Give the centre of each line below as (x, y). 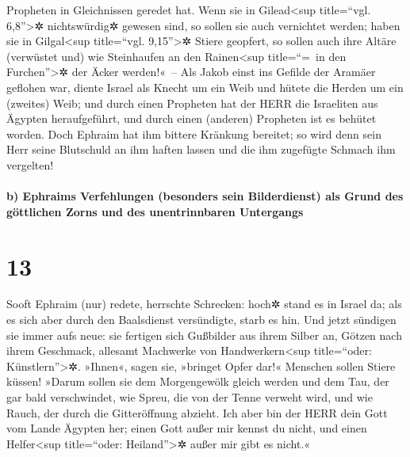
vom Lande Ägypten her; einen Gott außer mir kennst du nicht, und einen (187, 428)
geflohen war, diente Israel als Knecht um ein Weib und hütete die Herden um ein (205, 87)
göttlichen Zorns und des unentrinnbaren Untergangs (155, 211)
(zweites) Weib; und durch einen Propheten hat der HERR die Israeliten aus (192, 103)
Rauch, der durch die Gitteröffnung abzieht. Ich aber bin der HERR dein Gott (197, 412)
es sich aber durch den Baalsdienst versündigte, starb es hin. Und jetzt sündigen (201, 320)
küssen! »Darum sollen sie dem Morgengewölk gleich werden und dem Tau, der (198, 381)
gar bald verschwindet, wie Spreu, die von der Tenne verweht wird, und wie (190, 397)
